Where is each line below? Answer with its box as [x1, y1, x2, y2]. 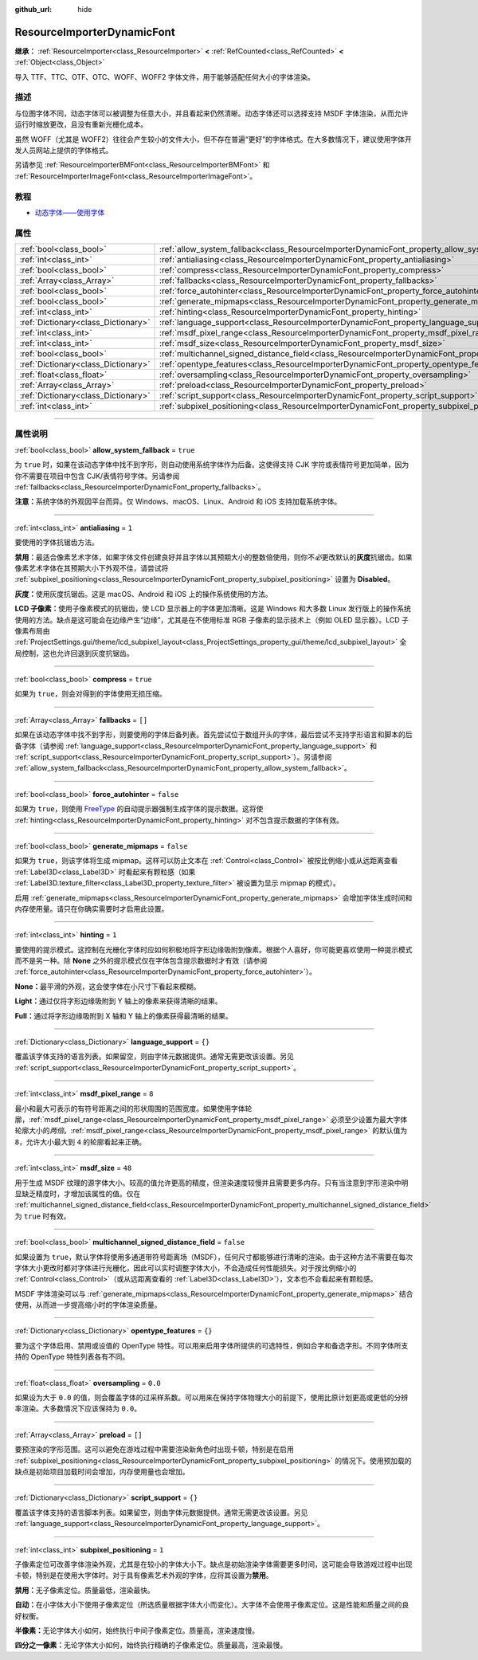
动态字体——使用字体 [34, 207, 105, 217]
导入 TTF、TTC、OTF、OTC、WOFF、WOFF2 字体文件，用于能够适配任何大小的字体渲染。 [14, 72, 315, 81]
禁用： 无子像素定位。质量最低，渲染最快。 [14, 1585, 155, 1595]
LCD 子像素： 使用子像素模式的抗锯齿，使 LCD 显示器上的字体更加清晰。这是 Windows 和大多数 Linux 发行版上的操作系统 [14, 604, 412, 614]
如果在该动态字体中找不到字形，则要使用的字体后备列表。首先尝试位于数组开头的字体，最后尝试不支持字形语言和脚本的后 [14, 730, 413, 740]
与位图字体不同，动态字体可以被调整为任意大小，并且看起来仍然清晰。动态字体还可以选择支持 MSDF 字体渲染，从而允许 [14, 108, 409, 118]
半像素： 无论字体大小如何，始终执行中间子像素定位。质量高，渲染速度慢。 [14, 1626, 259, 1635]
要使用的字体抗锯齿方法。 [14, 538, 99, 547]
